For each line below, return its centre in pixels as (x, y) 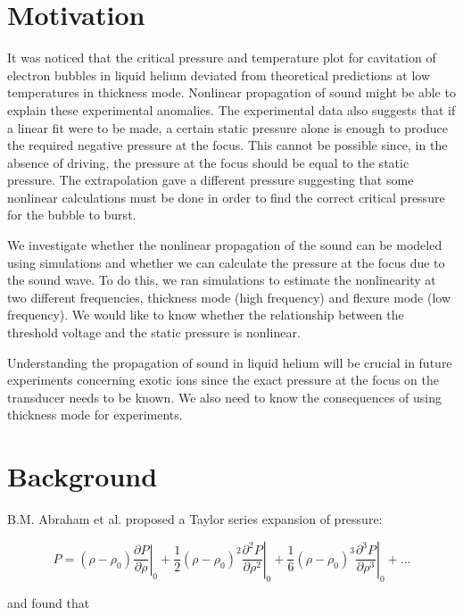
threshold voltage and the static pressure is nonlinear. (154, 332)
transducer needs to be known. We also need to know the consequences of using (225, 397)
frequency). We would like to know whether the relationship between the (206, 315)
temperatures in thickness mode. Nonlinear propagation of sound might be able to (231, 92)
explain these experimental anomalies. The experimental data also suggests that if (231, 109)
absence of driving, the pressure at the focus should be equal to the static (208, 162)
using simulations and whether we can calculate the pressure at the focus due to (226, 262)
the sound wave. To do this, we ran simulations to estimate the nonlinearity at (222, 280)
